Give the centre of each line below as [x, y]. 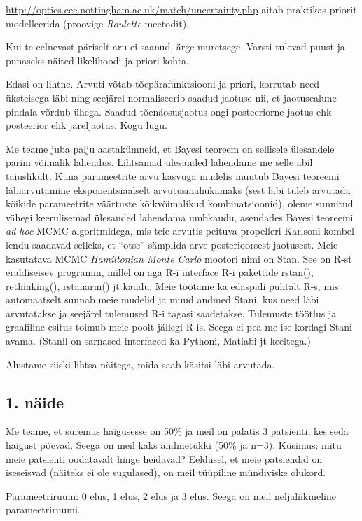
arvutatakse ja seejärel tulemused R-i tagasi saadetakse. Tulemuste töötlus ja [171, 313]
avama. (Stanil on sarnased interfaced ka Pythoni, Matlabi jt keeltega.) [159, 341]
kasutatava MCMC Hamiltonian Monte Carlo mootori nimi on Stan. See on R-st [179, 258]
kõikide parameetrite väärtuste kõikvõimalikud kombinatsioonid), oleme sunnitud [180, 203]
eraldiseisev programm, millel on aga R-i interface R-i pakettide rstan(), [160, 272]
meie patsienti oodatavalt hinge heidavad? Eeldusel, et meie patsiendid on [164, 458]
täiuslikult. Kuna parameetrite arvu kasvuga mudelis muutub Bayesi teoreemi [173, 175]
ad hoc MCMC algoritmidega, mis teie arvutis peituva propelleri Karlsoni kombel [180, 231]
